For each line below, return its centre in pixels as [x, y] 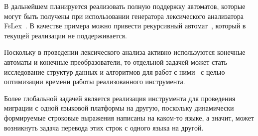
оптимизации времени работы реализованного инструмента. [95, 81]
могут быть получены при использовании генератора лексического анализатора [124, 16]
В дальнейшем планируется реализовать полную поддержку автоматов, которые [125, 6]
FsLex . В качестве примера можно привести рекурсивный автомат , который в [125, 26]
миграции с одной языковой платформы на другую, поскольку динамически [119, 108]
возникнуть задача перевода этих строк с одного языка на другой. [104, 127]
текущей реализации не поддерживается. [65, 35]
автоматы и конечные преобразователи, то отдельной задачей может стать [116, 62]
